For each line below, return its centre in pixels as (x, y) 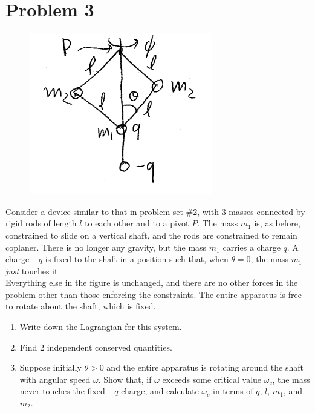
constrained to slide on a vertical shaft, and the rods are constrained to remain (151, 235)
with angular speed (55, 379)
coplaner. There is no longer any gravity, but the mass (106, 247)
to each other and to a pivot (137, 223)
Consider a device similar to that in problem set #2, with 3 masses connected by (155, 211)
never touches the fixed (62, 391)
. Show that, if (125, 379)
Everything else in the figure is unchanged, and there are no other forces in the (152, 282)
